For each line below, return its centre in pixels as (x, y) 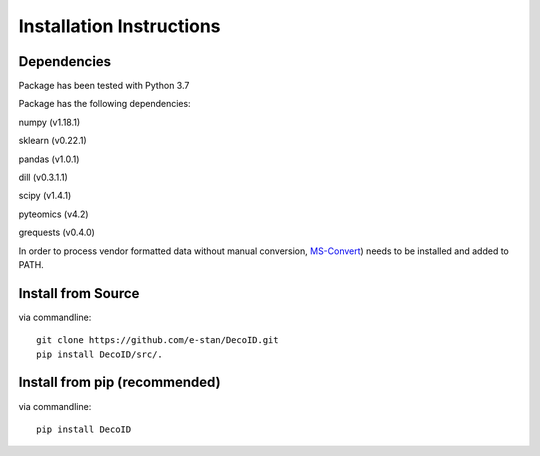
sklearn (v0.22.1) (52, 141)
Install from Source (79, 293)
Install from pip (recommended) (119, 382)
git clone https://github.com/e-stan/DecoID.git (157, 340)
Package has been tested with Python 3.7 (104, 86)
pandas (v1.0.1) (49, 159)
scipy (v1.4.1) (45, 196)
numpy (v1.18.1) (49, 122)
